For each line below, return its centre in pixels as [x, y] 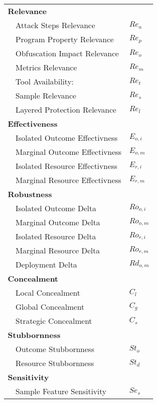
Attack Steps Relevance [55, 25]
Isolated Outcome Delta [56, 208]
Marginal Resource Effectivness [69, 180]
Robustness [30, 194]
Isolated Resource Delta [56, 236]
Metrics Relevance [46, 67]
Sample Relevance [46, 95]
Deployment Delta [47, 264]
